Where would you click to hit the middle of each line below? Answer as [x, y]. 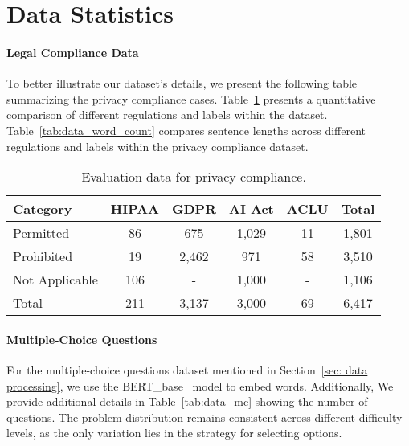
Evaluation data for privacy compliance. [194, 177]
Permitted [41, 233]
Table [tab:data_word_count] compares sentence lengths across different [186, 130]
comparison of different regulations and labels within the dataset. [167, 115]
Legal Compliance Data [73, 52]
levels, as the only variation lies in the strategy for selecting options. [174, 433]
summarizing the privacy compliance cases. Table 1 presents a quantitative [191, 98]
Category [43, 209]
